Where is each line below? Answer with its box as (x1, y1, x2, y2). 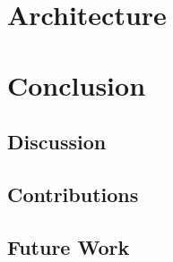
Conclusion (7, 66, 146, 103)
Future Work (7, 232, 130, 260)
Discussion (7, 128, 107, 156)
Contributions (7, 180, 139, 207)
